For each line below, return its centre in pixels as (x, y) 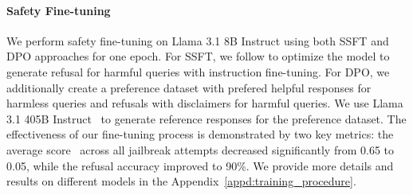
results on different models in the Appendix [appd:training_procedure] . (181, 181)
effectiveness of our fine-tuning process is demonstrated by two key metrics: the (200, 134)
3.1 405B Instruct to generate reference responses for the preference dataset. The (206, 118)
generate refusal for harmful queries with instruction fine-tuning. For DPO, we (198, 71)
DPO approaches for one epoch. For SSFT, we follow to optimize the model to (198, 56)
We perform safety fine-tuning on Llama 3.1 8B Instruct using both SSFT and (198, 40)
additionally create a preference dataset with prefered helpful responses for (189, 87)
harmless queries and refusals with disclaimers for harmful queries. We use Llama (205, 103)
